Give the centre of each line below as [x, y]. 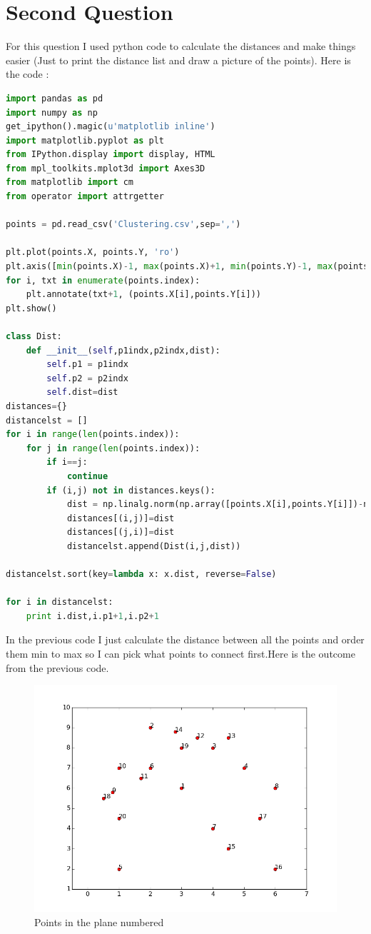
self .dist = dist [82, 392]
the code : [27, 74]
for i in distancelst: [60, 602]
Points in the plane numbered [99, 922]
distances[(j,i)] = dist [121, 532]
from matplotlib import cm [70, 182]
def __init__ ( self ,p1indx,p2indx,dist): [123, 350]
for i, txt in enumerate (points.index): [103, 280]
